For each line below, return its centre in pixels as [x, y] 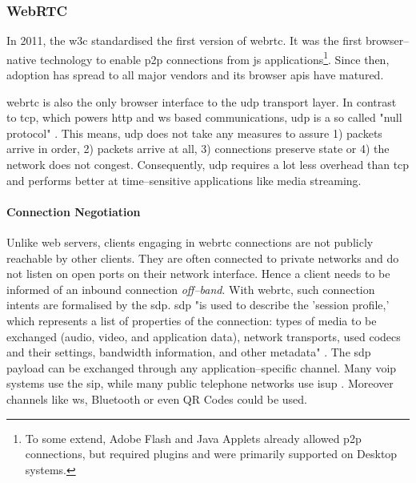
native [22, 59]
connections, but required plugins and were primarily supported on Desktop [211, 454]
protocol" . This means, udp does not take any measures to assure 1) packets [194, 133]
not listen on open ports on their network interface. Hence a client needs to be [198, 274]
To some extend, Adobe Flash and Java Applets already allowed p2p [193, 438]
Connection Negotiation [74, 211]
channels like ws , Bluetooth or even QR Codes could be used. [157, 398]
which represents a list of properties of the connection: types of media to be [192, 320]
